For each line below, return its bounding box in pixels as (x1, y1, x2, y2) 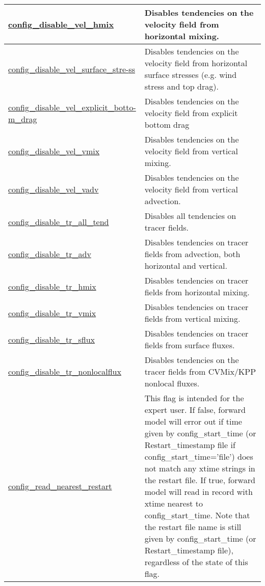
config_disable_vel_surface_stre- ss (8, 63, 135, 75)
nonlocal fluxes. (144, 377, 200, 389)
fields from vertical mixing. (144, 313, 241, 324)
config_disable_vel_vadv (8, 183, 99, 195)
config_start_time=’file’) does (144, 451, 253, 462)
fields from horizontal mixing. (144, 286, 250, 298)
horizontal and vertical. (144, 260, 227, 271)
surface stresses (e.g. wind (144, 69, 237, 80)
